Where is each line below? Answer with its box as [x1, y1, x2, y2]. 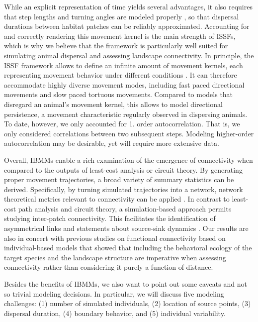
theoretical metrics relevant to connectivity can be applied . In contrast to [4, 194, 230, 204]
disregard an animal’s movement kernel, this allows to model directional [4, 99, 223, 109]
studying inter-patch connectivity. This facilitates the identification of [4, 213, 216, 223]
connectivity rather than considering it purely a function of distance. [4, 262, 213, 272]
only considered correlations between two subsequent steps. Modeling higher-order [4, 128, 254, 138]
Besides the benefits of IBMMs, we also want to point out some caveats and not [4, 279, 247, 289]
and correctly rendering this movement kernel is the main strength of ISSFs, [4, 30, 236, 41]
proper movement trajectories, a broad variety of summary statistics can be [4, 174, 234, 185]
